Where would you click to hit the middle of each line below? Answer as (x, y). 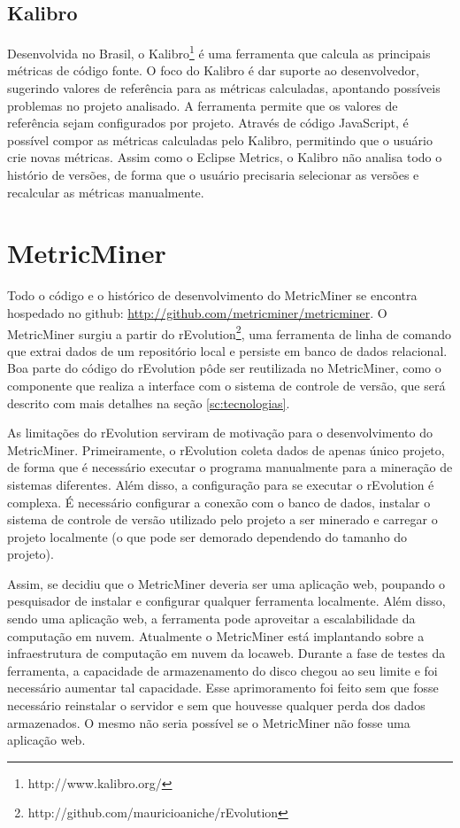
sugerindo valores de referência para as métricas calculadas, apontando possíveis (224, 88)
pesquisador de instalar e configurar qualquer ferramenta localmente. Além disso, (226, 601)
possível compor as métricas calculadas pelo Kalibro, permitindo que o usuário (220, 139)
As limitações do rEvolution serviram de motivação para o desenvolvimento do (220, 433)
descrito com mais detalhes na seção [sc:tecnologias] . (149, 402)
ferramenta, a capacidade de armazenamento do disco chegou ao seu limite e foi (222, 670)
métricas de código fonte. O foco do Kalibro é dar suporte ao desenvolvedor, (213, 70)
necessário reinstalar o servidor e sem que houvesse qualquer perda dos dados (216, 705)
